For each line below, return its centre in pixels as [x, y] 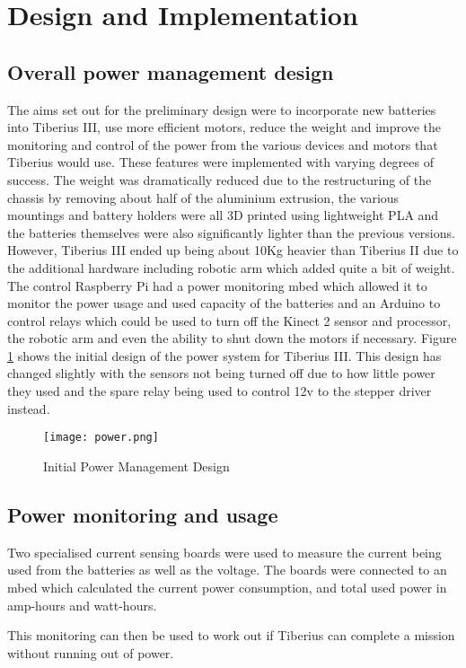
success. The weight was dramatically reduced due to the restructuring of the [220, 179]
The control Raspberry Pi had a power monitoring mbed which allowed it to [217, 285]
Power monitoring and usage [143, 514]
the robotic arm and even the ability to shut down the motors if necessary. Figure [232, 338]
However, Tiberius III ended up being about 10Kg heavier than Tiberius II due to [233, 250]
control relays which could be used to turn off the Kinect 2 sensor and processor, [229, 320]
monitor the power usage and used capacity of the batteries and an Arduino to [224, 303]
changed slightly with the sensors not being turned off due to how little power [221, 373]
